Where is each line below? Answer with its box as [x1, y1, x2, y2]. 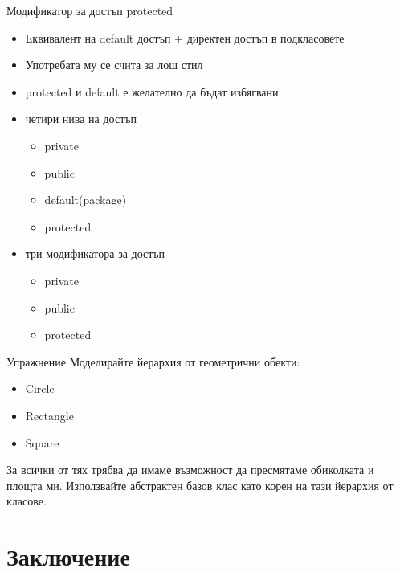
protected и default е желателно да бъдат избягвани [25, 83, 279, 100]
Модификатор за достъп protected [6, 2, 173, 18]
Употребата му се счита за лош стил [25, 56, 203, 73]
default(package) [44, 191, 127, 208]
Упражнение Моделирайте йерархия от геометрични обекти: [6, 353, 300, 370]
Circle [25, 380, 55, 397]
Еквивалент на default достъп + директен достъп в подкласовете [25, 29, 345, 46]
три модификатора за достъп [25, 245, 165, 262]
